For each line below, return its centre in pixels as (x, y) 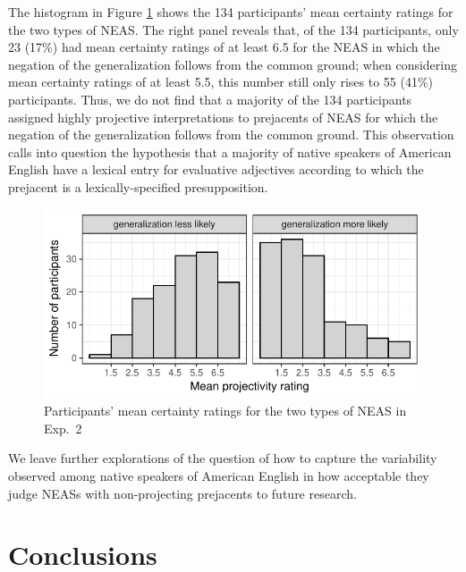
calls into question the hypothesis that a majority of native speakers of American (230, 151)
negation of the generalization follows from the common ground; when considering (233, 64)
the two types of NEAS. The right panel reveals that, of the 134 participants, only (233, 29)
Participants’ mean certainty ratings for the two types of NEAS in (225, 411)
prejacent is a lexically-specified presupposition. (138, 186)
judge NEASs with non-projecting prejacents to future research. (182, 493)
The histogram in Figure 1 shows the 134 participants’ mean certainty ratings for (231, 12)
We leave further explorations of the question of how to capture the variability (223, 458)
